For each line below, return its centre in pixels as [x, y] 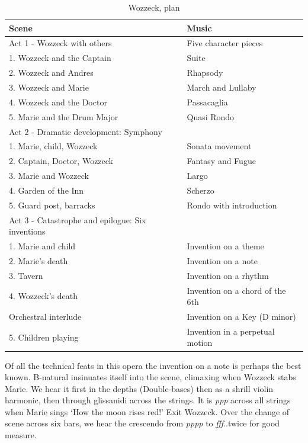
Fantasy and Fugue [221, 161]
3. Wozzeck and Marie [49, 87]
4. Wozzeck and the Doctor [58, 102]
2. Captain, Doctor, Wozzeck [61, 161]
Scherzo [200, 190]
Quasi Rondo [211, 116]
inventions [27, 231]
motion [200, 343]
